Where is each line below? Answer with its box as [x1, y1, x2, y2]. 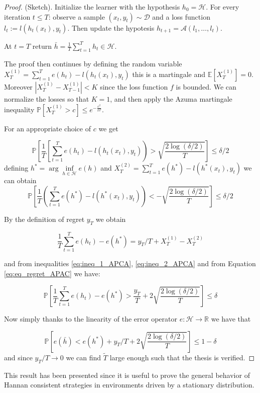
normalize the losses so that [4, 93, 89, 104]
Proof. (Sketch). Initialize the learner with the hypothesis [4, 2, 180, 12]
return [32, 40, 52, 51]
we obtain [95, 213, 126, 224]
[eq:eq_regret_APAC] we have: [4, 268, 100, 278]
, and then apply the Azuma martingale [110, 93, 232, 104]
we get [98, 123, 118, 133]
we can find [66, 352, 101, 362]
